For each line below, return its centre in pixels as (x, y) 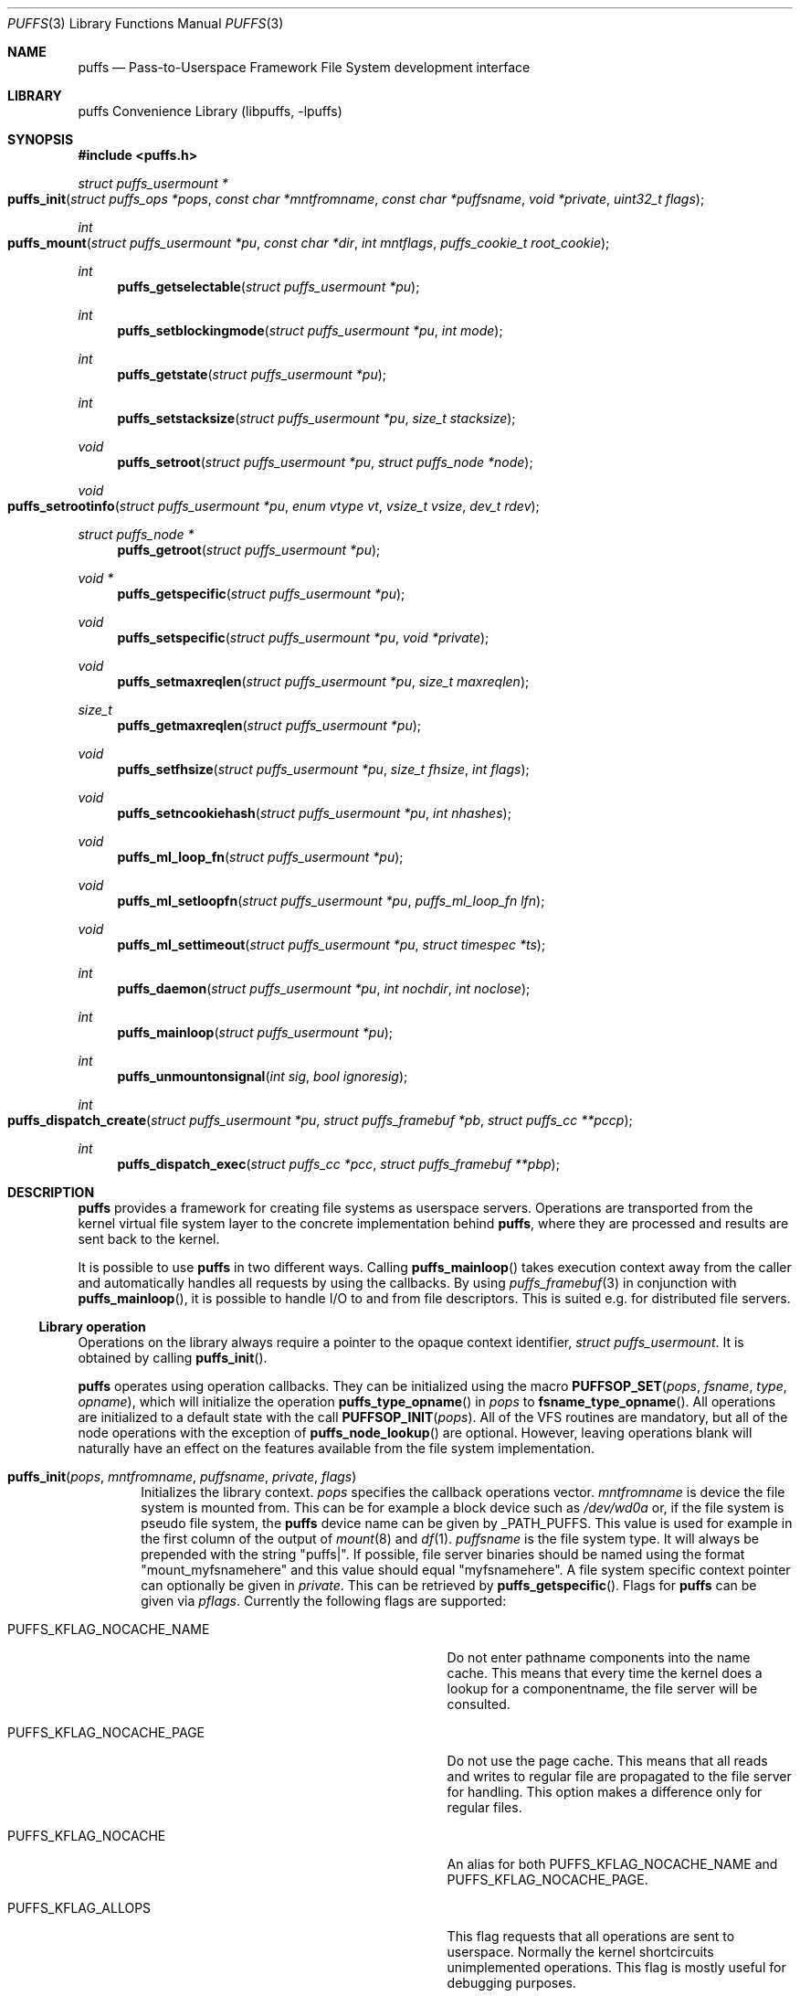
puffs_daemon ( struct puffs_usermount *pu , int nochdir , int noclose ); (324, 988)
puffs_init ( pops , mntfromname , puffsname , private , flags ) (182, 1476)
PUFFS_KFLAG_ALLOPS (79, 1908)
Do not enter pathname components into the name (599, 1657)
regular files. (484, 1807)
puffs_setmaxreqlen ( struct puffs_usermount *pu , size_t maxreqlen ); (323, 681)
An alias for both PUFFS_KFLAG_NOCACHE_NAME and (612, 1864)
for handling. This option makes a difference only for (605, 1792)
